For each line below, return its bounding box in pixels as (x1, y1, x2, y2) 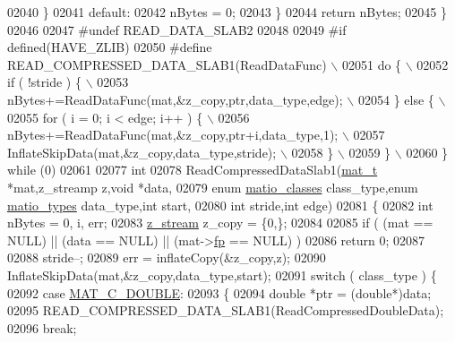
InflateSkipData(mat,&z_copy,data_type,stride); (7, 142, 277, 161)
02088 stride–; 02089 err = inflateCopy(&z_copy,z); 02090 (7, 248, 326, 267)
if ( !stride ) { (7, 73, 82, 91)
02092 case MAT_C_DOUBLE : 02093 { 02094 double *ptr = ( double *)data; (7, 283, 432, 302)
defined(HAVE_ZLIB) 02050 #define (7, 38, 212, 56)
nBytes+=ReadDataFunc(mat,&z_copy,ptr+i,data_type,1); (7, 125, 339, 144)
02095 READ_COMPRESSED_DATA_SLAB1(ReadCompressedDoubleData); (7, 301, 444, 320)
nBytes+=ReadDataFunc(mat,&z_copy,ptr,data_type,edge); (7, 90, 343, 108)
